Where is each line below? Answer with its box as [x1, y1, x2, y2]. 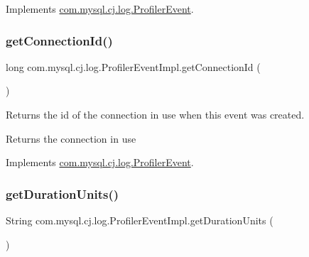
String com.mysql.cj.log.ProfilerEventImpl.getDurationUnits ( [6, 213, 273, 227]
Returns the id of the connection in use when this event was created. [6, 107, 305, 121]
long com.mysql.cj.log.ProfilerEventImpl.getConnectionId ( [6, 59, 261, 74]
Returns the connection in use [6, 131, 136, 146]
